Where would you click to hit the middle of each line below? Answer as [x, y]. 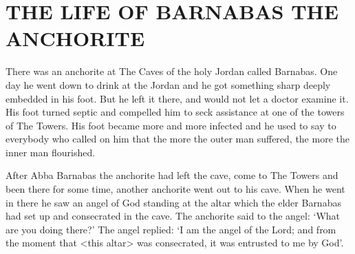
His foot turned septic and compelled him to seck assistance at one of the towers [175, 112]
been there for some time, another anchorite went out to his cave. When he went [175, 189]
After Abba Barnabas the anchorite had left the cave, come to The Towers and [172, 175]
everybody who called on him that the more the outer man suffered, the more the [177, 139]
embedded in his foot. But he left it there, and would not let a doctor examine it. [177, 98]
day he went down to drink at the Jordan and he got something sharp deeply [168, 84]
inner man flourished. [51, 152]
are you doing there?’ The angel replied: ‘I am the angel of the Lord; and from [171, 229]
